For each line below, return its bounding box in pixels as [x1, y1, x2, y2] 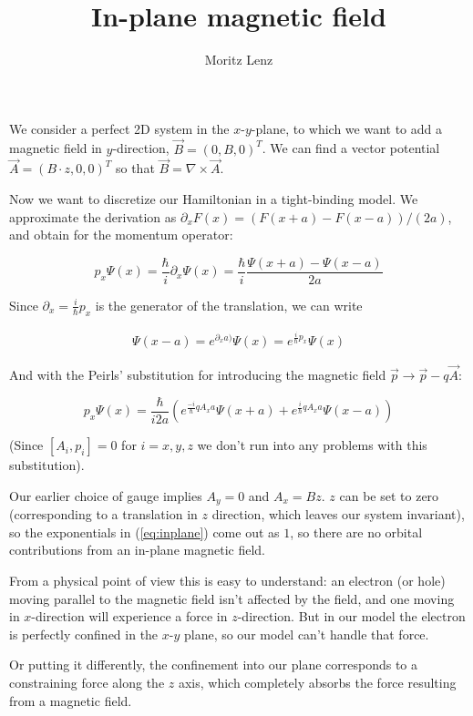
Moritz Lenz [204, 50, 273, 69]
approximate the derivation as [9, 207, 177, 226]
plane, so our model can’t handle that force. [183, 624, 429, 643]
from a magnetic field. [9, 690, 132, 710]
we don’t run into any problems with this [197, 435, 427, 455]
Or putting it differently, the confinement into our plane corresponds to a [9, 655, 417, 674]
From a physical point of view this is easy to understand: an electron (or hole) [9, 571, 446, 590]
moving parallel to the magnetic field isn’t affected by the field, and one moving [9, 588, 455, 608]
